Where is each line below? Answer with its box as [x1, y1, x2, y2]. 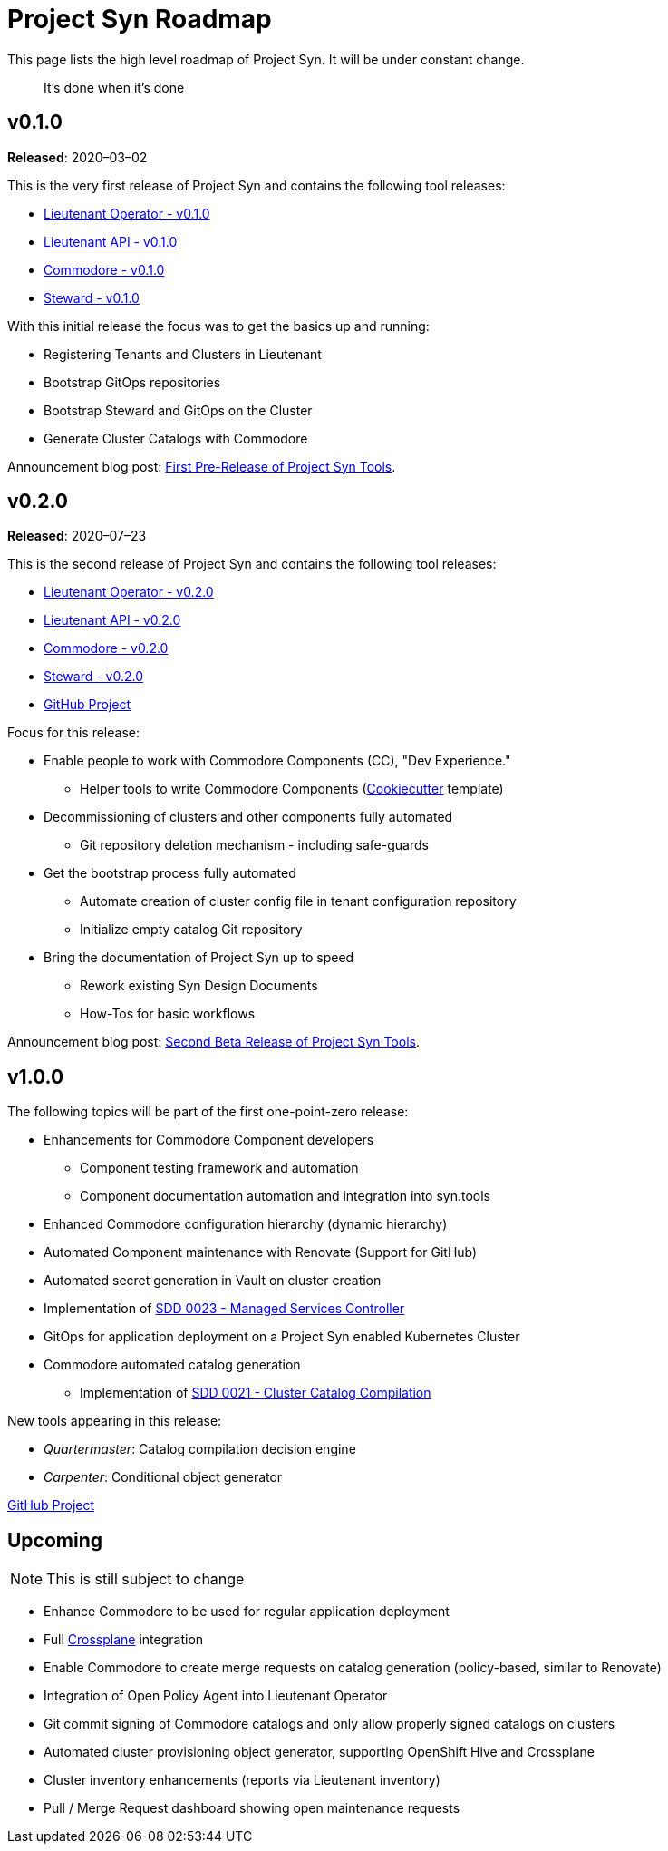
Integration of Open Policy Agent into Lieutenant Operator [44, 1688, 388, 1704]
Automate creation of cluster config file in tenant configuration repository [80, 893, 517, 910]
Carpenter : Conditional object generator [44, 1469, 283, 1486]
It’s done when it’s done [44, 79, 185, 95]
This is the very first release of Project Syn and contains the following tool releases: [7, 177, 506, 193]
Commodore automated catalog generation [44, 1357, 301, 1373]
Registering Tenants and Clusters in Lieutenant [44, 346, 322, 362]
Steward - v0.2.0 [44, 668, 144, 685]
